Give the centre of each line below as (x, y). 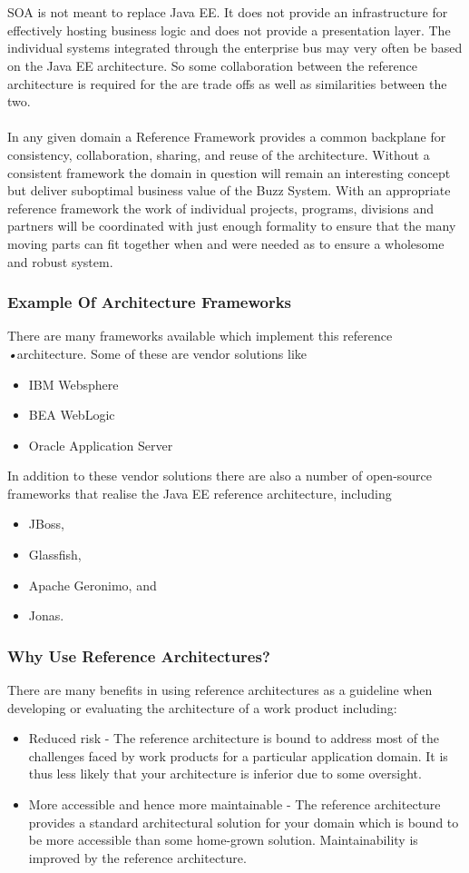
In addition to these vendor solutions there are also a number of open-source (220, 476)
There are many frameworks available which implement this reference (200, 336)
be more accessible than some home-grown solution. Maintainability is (223, 840)
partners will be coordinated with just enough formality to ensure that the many (232, 226)
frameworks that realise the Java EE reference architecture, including (200, 493)
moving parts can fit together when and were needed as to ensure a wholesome (226, 243)
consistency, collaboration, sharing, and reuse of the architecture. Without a (219, 154)
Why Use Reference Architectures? (139, 655)
